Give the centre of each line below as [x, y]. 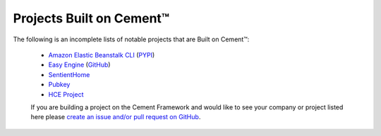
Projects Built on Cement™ [91, 18]
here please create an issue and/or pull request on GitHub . [116, 117]
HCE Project [66, 94]
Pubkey [59, 85]
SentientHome [69, 74]
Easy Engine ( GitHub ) [79, 65]
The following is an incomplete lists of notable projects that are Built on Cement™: [131, 39]
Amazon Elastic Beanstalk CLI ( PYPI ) [102, 55]
